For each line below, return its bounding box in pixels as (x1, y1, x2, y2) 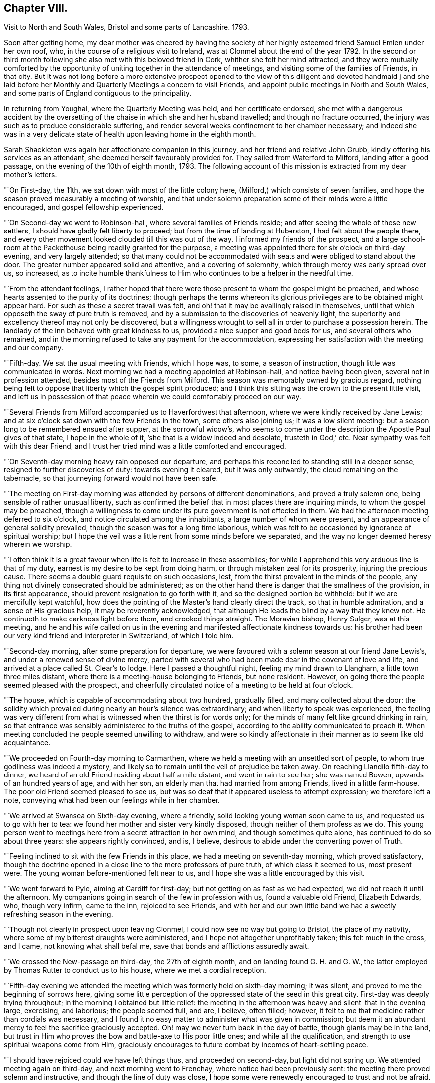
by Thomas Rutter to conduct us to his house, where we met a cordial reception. (4, 966, 266, 975)
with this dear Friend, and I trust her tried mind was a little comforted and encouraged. (4, 442, 286, 451)
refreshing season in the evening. (4, 910, 113, 919)
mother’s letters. (4, 170, 57, 179)
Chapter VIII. (4, 2, 68, 14)
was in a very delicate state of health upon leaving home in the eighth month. (4, 130, 256, 139)
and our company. (4, 343, 64, 352)
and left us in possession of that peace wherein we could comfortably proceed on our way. (4, 392, 301, 401)
